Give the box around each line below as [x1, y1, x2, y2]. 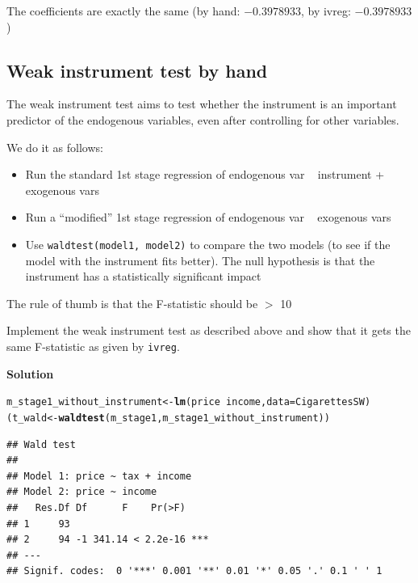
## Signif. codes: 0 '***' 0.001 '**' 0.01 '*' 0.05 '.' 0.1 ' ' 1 [6, 565, 382, 577]
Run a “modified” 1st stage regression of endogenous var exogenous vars [25, 209, 391, 226]
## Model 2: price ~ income [6, 486, 157, 498]
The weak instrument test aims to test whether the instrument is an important [6, 95, 397, 112]
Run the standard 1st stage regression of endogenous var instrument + [25, 166, 385, 183]
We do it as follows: [6, 138, 103, 155]
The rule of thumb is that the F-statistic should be [6, 294, 258, 311]
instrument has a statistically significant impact [25, 268, 261, 285]
